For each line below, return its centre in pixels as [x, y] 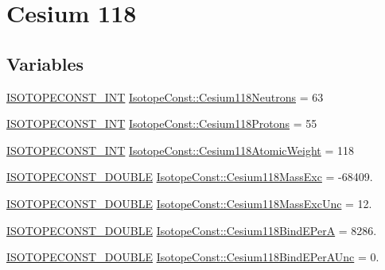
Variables [45, 63]
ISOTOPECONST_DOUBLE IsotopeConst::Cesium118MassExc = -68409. [190, 177]
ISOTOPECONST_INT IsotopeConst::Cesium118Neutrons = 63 [165, 96]
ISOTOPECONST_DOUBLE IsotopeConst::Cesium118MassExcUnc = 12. [189, 203]
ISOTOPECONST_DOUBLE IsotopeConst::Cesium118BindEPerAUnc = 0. [193, 257]
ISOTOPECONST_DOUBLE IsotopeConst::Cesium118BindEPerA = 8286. [192, 230]
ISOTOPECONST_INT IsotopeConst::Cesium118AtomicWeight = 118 [180, 150]
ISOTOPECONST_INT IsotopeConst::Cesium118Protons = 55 [162, 123]
